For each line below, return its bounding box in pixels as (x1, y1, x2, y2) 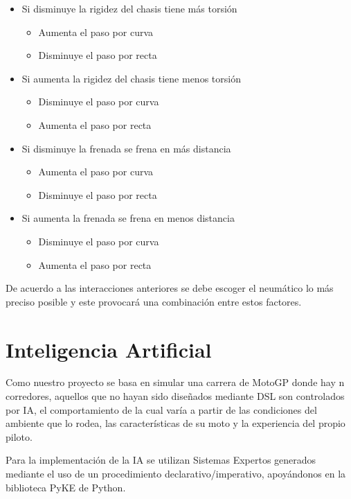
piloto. (6, 429, 33, 444)
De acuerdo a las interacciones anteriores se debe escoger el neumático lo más (6, 281, 334, 295)
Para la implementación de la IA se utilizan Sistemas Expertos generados (6, 453, 316, 467)
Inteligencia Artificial (6, 335, 212, 363)
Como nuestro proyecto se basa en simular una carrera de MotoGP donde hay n (6, 375, 345, 389)
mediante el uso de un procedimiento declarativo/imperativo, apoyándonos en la (6, 466, 346, 480)
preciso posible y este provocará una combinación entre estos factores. (6, 294, 302, 308)
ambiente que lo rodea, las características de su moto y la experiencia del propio (6, 416, 345, 430)
